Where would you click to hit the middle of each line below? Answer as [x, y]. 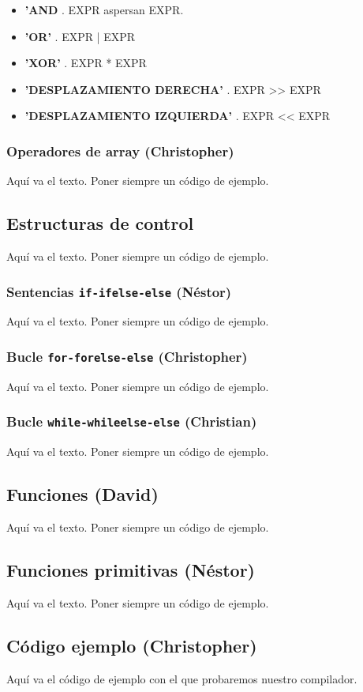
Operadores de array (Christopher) [120, 150]
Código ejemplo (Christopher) [132, 645]
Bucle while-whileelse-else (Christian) [132, 421]
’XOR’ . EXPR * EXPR [86, 63]
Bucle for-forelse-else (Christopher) [127, 356]
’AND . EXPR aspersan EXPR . [104, 9]
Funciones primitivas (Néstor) [131, 569]
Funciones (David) [82, 494]
